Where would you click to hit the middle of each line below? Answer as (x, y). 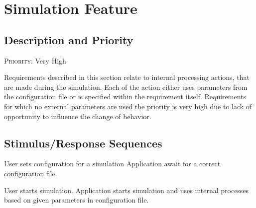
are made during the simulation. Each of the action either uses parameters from (126, 87)
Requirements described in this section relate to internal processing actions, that (127, 77)
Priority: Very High (35, 60)
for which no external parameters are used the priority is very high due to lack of (128, 106)
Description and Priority (69, 39)
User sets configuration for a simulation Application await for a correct (112, 164)
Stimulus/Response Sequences (83, 143)
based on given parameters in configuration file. (76, 200)
